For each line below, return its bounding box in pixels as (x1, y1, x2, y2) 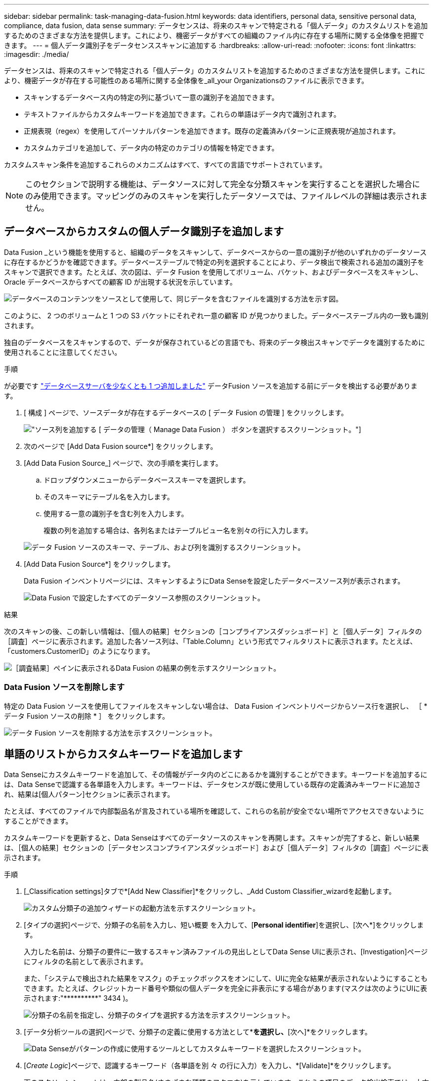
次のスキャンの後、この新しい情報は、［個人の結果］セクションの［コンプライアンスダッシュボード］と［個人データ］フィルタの (4, 627, 422, 636)
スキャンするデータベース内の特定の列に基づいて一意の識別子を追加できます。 (24, 93, 279, 101)
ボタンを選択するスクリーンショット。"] (231, 425, 361, 434)
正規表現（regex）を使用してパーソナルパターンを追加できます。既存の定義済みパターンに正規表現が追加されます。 (24, 127, 400, 135)
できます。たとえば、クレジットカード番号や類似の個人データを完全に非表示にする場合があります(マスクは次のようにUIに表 (24, 984, 428, 993)
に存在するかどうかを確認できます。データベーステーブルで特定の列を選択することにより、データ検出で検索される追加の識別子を (4, 257, 425, 266)
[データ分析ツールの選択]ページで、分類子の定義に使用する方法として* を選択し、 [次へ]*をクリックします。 (24, 1028, 372, 1036)
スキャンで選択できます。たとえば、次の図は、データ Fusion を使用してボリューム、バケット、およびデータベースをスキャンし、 (4, 267, 423, 276)
